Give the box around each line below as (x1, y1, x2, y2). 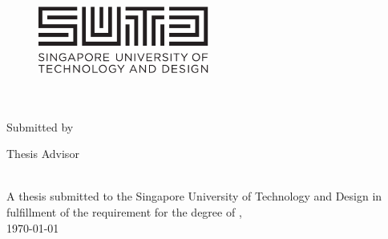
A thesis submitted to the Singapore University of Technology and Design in (6, 188, 382, 205)
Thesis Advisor (6, 145, 79, 162)
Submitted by (6, 118, 74, 135)
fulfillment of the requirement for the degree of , (6, 203, 242, 220)
